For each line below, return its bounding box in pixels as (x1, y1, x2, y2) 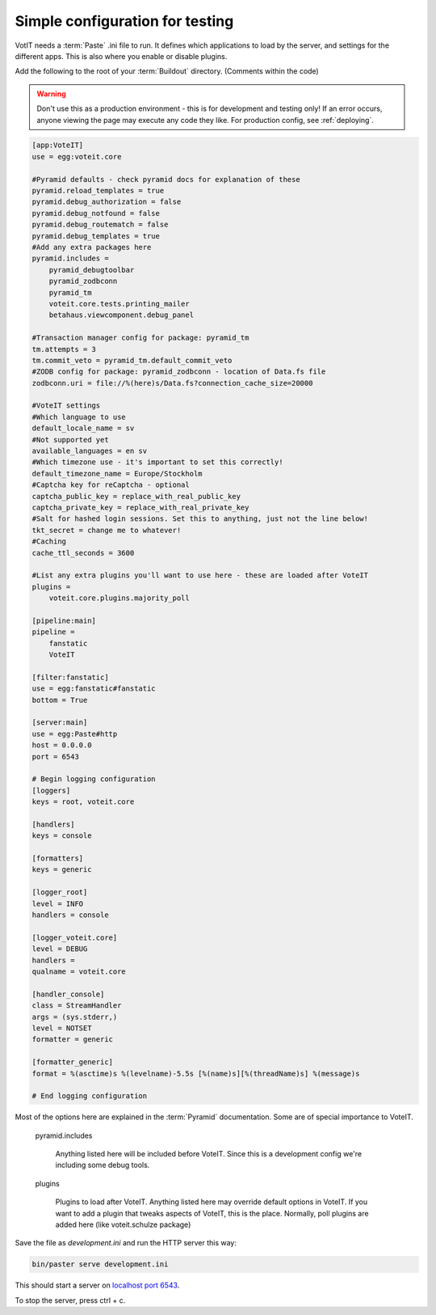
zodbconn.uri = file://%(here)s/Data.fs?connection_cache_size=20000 (31, 378, 313, 387)
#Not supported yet (31, 435, 109, 444)
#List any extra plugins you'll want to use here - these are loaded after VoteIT (31, 571, 369, 580)
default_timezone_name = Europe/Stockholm (31, 469, 203, 478)
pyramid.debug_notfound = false (31, 209, 161, 218)
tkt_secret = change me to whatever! (31, 526, 182, 535)
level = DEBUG (31, 945, 88, 953)
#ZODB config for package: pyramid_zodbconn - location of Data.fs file (31, 367, 326, 376)
